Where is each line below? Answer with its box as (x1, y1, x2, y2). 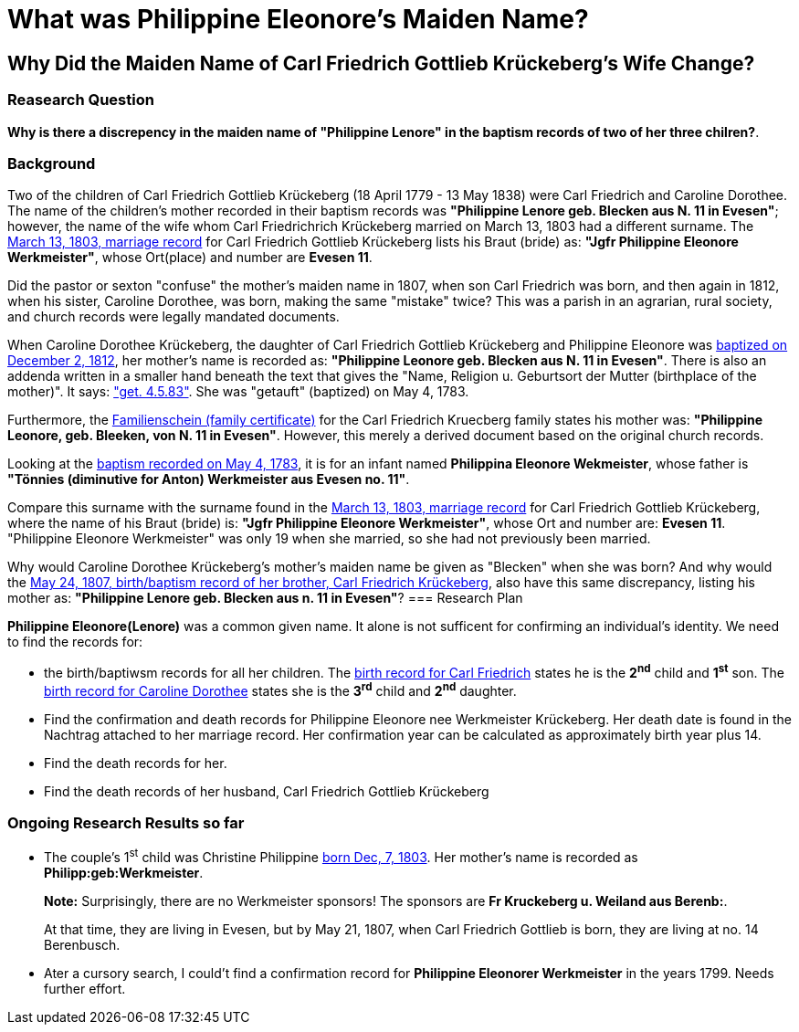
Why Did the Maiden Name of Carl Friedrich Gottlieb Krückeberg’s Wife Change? (7, 51, 755, 75)
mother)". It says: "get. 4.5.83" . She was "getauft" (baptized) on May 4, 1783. (7, 384, 469, 400)
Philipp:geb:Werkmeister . (44, 865, 204, 881)
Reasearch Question (7, 90, 154, 110)
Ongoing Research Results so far (7, 813, 245, 832)
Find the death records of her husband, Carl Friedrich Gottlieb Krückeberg (44, 783, 489, 799)
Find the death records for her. (44, 754, 227, 771)
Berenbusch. (44, 937, 121, 953)
